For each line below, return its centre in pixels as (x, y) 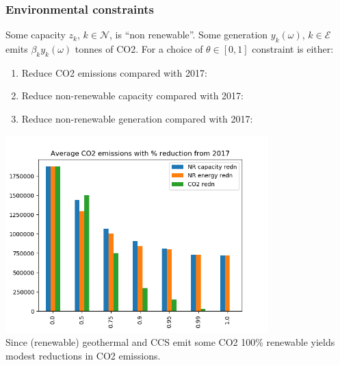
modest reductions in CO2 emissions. (83, 355)
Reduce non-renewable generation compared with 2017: (137, 118)
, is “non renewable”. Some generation (189, 35)
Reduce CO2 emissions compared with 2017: (114, 72)
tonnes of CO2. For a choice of (139, 49)
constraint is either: (293, 49)
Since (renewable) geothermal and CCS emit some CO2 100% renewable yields (170, 342)
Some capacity (36, 35)
